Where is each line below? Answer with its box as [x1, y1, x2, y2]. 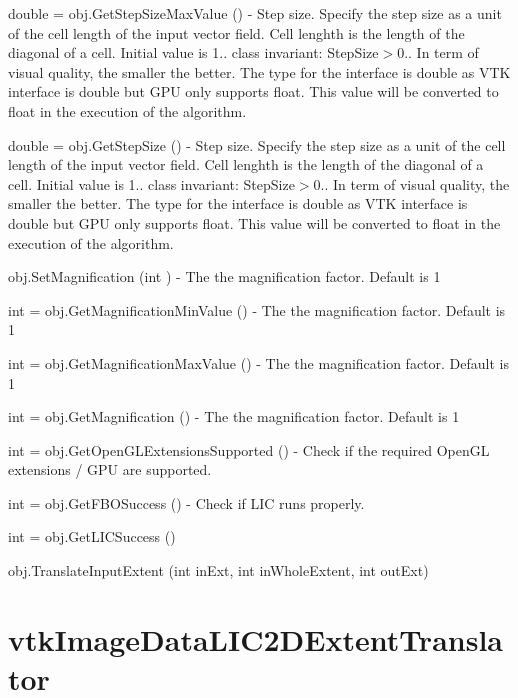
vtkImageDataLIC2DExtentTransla [8, 618, 503, 659]
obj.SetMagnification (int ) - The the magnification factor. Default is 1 [8, 266, 441, 287]
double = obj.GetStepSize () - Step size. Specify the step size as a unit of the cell [8, 134, 506, 155]
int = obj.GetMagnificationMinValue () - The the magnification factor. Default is [8, 299, 506, 320]
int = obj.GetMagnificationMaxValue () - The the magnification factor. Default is [8, 352, 509, 373]
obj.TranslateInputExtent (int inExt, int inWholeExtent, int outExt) [8, 560, 429, 581]
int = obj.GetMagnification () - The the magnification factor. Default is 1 [8, 406, 460, 427]
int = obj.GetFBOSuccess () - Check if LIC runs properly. [8, 492, 365, 513]
